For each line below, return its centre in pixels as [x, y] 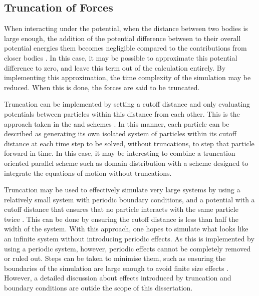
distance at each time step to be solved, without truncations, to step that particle [129, 143]
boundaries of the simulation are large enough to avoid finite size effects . [116, 268]
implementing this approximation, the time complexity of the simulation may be [127, 77]
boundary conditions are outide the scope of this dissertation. [98, 288]
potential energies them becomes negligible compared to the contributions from [125, 48]
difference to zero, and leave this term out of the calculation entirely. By [115, 67]
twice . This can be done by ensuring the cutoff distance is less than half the [121, 219]
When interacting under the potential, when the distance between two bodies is [126, 28]
